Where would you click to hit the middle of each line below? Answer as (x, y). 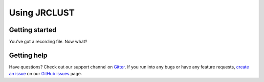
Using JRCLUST (42, 13)
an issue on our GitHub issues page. (46, 74)
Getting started (33, 30)
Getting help (28, 55)
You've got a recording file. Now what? (48, 42)
